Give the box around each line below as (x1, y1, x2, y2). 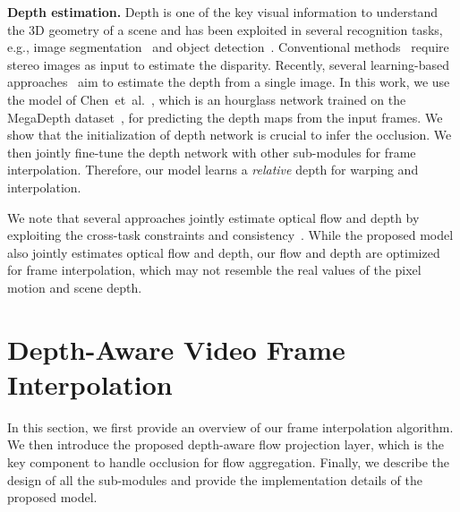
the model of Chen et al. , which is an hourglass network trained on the (7, 90, 406, 108)
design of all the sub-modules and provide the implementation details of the (7, 470, 422, 489)
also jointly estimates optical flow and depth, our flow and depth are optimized (7, 243, 440, 261)
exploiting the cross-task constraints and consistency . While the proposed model (7, 226, 454, 244)
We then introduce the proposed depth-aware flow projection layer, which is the (7, 435, 445, 454)
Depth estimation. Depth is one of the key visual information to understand (7, 3, 439, 21)
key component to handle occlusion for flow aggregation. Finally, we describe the (7, 453, 449, 471)
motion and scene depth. (7, 277, 142, 296)
